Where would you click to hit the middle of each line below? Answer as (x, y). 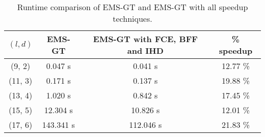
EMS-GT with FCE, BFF (145, 39)
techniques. (132, 19)
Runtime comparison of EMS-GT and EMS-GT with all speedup (132, 7)
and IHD (145, 50)
